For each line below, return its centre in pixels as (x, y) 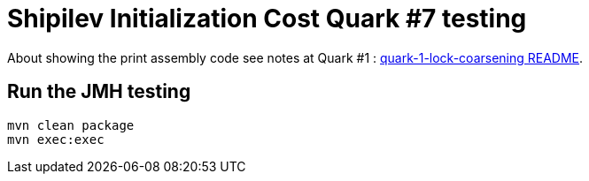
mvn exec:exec (56, 139)
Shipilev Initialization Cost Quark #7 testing (267, 19)
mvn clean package (71, 125)
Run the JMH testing (99, 92)
